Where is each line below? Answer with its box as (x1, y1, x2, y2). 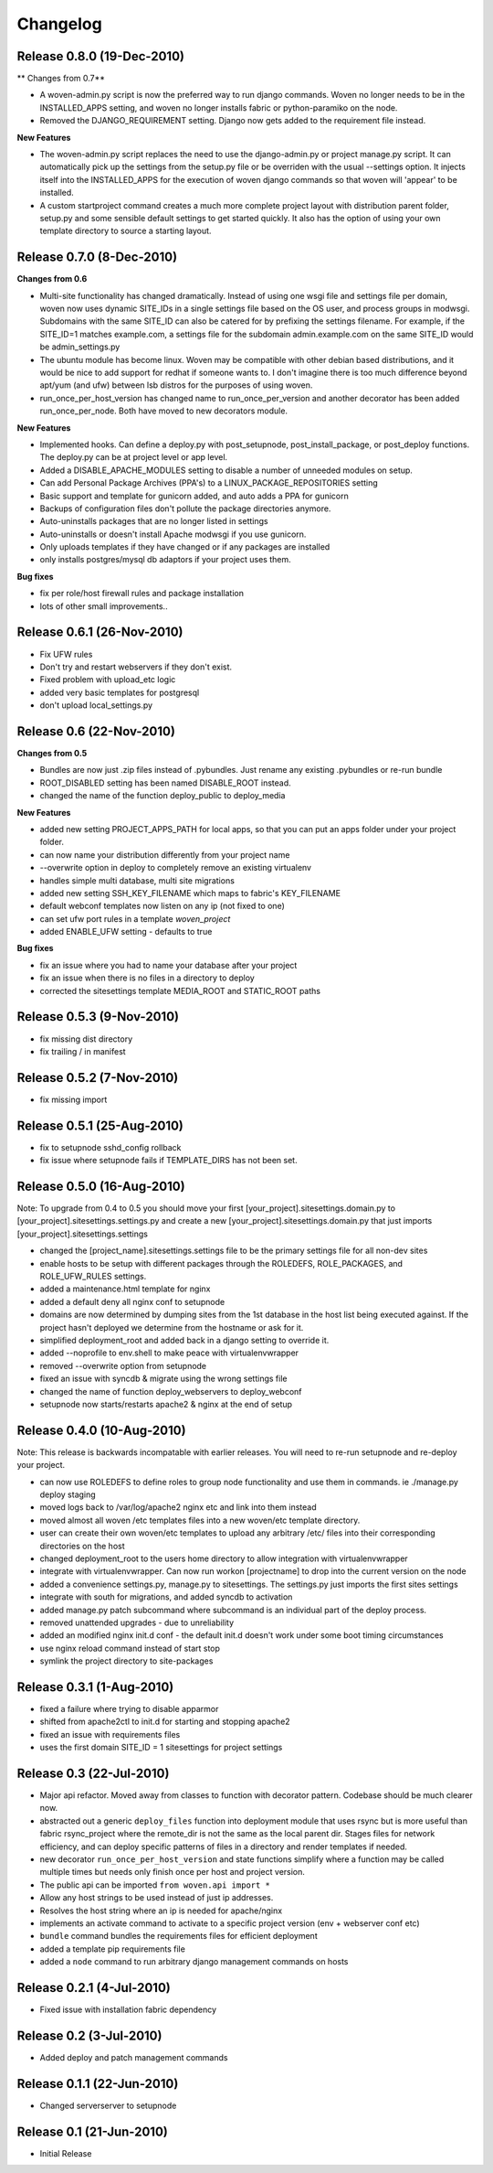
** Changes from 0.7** (16, 73, 105, 84)
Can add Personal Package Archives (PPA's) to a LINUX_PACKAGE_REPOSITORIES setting (39, 477, 378, 488)
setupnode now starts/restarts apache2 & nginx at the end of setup (39, 1398, 292, 1409)
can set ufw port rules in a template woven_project (39, 913, 231, 924)
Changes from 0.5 (16, 748, 88, 759)
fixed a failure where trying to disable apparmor (39, 1703, 219, 1714)
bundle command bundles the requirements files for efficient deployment (39, 1931, 319, 1942)
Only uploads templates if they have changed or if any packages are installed (39, 541, 330, 552)
